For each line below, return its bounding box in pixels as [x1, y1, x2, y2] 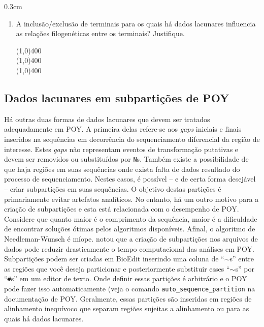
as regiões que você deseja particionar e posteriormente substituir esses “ [4, 263, 230, 274]
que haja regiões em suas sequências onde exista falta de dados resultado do [4, 163, 240, 174]
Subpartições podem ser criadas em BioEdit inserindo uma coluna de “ [4, 253, 224, 264]
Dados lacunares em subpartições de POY [4, 90, 229, 105]
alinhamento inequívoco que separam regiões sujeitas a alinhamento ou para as [4, 303, 249, 314]
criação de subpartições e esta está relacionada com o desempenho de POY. [4, 203, 239, 214]
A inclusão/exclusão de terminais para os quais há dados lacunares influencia [16, 18, 256, 28]
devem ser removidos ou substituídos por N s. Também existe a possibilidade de [4, 154, 249, 164]
